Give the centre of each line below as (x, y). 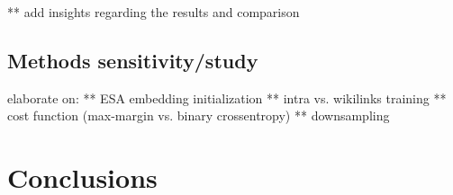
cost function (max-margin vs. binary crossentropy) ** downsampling (199, 115)
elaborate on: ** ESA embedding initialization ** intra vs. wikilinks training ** (227, 97)
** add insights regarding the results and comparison (154, 12)
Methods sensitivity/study (133, 60)
